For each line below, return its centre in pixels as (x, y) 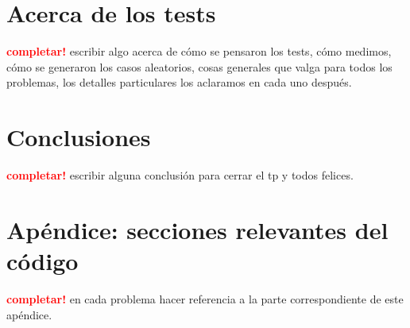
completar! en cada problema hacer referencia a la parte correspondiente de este (205, 298)
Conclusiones (79, 137)
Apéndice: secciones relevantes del (197, 229)
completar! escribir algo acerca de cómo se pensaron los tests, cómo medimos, (199, 51)
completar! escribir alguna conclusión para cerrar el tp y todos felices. (180, 175)
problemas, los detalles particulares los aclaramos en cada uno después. (179, 82)
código (43, 260)
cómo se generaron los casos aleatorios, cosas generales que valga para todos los (199, 66)
